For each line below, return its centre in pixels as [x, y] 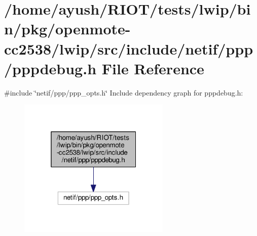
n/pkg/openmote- [67, 29]
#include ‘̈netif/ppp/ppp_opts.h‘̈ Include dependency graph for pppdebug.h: [124, 92]
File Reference [153, 68]
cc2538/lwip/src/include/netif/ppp [129, 48]
